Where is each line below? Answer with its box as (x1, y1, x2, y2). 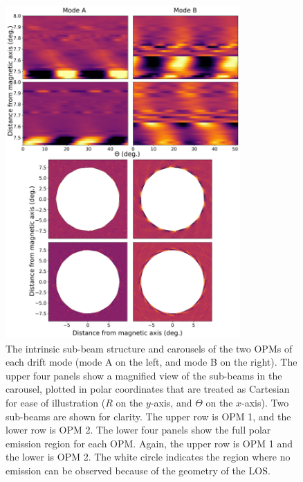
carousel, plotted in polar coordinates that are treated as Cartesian (6, 382, 290, 396)
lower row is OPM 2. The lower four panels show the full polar (6, 422, 271, 437)
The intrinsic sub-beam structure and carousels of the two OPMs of (6, 341, 293, 355)
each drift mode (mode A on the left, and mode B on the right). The (6, 355, 297, 369)
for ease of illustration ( (6, 395, 106, 410)
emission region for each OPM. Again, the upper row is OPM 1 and (6, 436, 293, 450)
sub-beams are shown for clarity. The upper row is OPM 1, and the (6, 409, 291, 423)
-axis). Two (241, 395, 289, 410)
